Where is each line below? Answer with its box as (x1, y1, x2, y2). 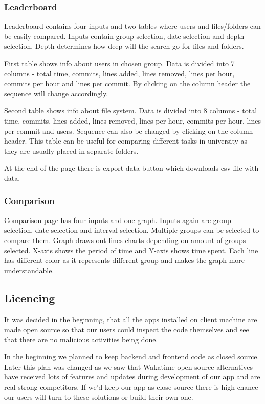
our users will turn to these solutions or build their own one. (4, 391, 193, 402)
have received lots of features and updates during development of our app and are (4, 371, 260, 382)
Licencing (4, 290, 55, 306)
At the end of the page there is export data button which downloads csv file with (4, 163, 259, 173)
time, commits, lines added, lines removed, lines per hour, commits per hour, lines (4, 115, 261, 126)
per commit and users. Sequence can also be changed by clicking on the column (4, 125, 253, 136)
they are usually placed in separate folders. (4, 145, 139, 156)
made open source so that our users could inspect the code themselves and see (4, 324, 249, 335)
